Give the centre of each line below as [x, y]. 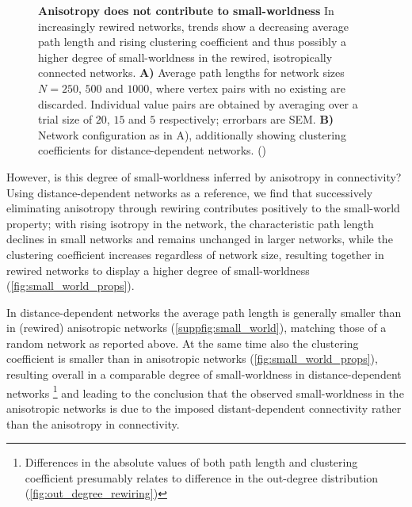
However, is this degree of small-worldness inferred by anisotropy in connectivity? [204, 176]
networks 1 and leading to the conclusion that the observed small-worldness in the [205, 391]
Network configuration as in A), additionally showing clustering [192, 134]
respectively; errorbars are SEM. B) [246, 119]
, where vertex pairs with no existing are [248, 88]
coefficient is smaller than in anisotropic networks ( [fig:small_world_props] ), [192, 358]
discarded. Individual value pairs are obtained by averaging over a [198, 103]
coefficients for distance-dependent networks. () [153, 150]
